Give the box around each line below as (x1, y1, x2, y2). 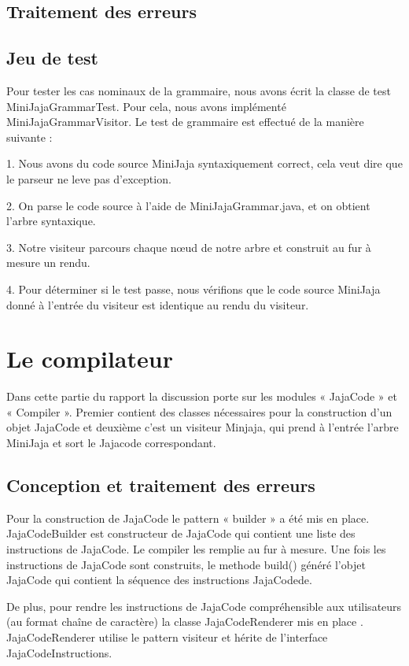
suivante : (6, 128, 53, 145)
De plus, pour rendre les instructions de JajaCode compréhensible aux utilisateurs (6, 598, 402, 614)
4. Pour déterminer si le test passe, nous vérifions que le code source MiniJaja (6, 280, 381, 297)
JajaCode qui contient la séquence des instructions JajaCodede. (6, 572, 312, 588)
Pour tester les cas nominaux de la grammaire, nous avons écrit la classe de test (6, 82, 391, 98)
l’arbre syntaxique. (6, 213, 96, 229)
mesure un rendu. (6, 254, 90, 271)
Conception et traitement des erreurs (6, 473, 315, 497)
